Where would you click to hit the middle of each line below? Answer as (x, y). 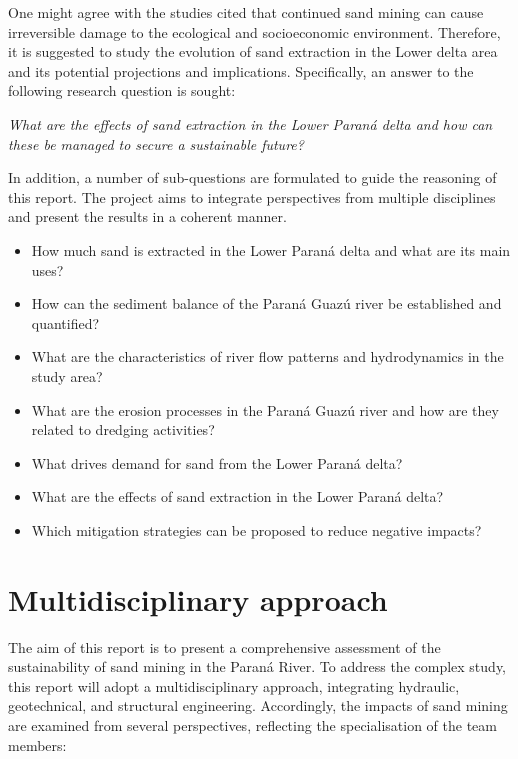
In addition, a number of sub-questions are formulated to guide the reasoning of (252, 177)
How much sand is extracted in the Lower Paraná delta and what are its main (271, 249)
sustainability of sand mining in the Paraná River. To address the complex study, (257, 666)
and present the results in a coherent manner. (147, 216)
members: (37, 744)
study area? (67, 375)
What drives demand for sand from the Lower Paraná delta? (217, 462)
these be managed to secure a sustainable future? (156, 143)
